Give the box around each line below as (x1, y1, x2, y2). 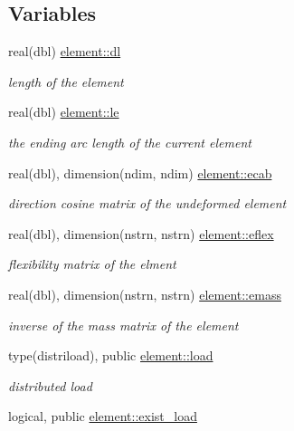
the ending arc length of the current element (8, 132, 251, 151)
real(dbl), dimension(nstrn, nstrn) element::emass (8, 284, 281, 303)
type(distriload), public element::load (8, 346, 213, 365)
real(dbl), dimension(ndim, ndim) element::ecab (8, 163, 272, 182)
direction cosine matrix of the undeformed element (8, 194, 287, 213)
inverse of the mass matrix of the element (8, 315, 239, 334)
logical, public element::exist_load (8, 407, 197, 426)
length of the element (8, 72, 124, 91)
